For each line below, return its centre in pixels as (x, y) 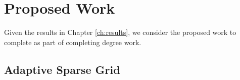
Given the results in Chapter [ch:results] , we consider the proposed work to (120, 32)
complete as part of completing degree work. (73, 42)
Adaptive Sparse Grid (62, 69)
